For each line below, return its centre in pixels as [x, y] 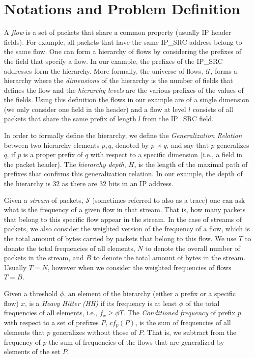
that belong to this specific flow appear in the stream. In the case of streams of [123, 219]
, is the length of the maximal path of [191, 164]
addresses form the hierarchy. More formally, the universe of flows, [104, 70]
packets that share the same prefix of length [70, 119]
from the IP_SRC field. [178, 119]
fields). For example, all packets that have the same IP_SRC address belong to [123, 41]
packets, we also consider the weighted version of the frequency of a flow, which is [127, 229]
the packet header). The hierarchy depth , [65, 164]
